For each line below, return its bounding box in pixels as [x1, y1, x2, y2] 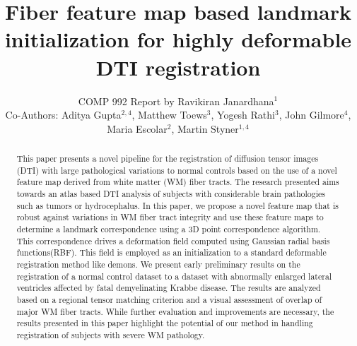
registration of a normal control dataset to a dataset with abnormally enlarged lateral [16, 270, 332, 282]
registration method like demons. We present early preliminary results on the [16, 258, 300, 270]
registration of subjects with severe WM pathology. [16, 328, 205, 340]
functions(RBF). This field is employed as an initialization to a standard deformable [16, 246, 327, 258]
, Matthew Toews [131, 107, 207, 122]
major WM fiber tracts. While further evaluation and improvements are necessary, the [16, 305, 334, 317]
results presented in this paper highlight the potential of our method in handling [16, 317, 313, 329]
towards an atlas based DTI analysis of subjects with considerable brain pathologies [16, 188, 325, 200]
